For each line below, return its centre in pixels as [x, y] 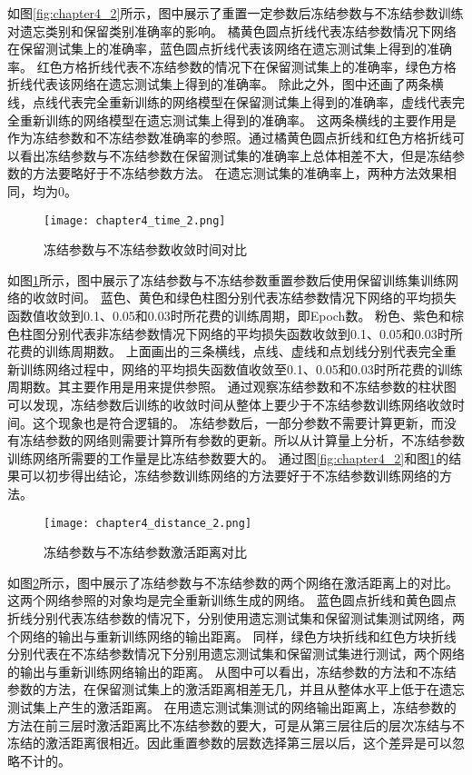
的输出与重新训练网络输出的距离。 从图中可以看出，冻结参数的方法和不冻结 [232, 671]
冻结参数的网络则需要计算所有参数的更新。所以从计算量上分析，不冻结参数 [242, 440]
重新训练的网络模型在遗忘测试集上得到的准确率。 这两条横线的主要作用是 [238, 119]
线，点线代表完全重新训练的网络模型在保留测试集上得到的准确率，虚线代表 [230, 101]
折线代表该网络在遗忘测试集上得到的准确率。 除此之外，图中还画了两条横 [226, 84]
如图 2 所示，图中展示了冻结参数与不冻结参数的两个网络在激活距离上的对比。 [233, 582]
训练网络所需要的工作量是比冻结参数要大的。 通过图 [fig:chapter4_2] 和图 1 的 [228, 457]
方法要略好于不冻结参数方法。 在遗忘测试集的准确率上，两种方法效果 [238, 173]
